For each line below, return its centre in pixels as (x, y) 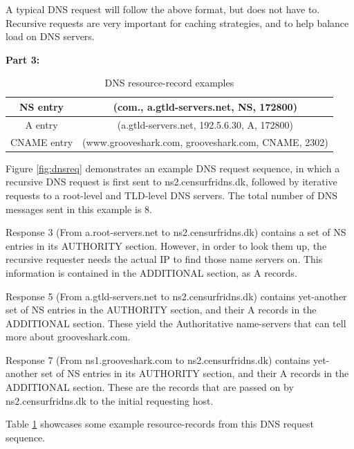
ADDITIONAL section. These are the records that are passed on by (150, 387)
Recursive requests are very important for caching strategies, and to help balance (177, 22)
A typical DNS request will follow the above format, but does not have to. (163, 9)
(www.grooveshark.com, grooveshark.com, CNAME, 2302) (205, 141)
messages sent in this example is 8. (79, 209)
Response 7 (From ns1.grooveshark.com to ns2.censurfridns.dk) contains (158, 359)
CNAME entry (42, 141)
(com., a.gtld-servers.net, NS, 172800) (205, 106)
